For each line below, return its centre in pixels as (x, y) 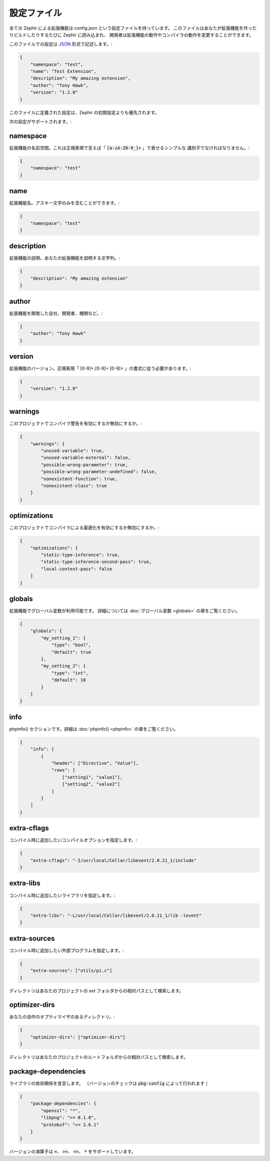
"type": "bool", (71, 645)
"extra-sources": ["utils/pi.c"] (71, 971)
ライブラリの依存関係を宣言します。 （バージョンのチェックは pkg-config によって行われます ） (110, 1083)
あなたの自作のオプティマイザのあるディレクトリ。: (62, 1017)
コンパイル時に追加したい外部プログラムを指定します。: (67, 950)
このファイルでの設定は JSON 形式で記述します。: (61, 44)
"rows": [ (63, 770)
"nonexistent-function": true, (79, 479)
